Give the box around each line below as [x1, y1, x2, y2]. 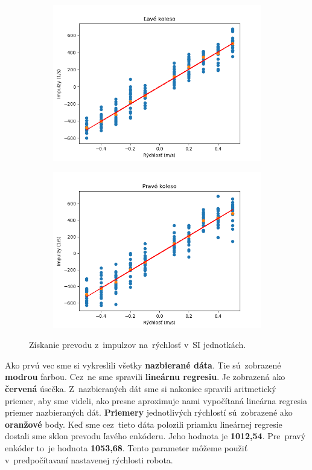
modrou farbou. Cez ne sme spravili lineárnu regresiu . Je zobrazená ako [5, 370, 285, 383]
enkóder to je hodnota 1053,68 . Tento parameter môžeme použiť [5, 441, 248, 454]
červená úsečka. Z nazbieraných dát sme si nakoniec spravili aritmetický [5, 382, 276, 394]
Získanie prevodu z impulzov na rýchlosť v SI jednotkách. [29, 338, 246, 351]
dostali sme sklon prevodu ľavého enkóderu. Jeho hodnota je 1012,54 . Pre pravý [5, 430, 306, 442]
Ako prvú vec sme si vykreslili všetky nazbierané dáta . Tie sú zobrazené [5, 358, 281, 371]
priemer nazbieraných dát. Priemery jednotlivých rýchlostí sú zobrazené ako [5, 406, 293, 419]
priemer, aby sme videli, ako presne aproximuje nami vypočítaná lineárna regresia [5, 394, 308, 407]
